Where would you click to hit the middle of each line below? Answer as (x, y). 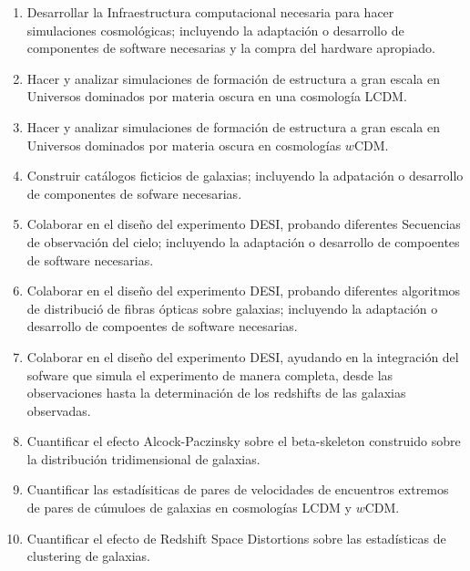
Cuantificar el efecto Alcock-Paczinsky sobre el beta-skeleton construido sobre (244, 441)
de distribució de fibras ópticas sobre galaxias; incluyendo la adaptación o (232, 308)
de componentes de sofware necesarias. (134, 193)
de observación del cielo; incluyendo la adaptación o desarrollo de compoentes (243, 241)
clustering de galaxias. (88, 556)
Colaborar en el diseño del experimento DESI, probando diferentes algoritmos (244, 291)
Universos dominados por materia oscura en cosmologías (184, 145)
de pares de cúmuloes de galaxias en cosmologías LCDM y (189, 508)
